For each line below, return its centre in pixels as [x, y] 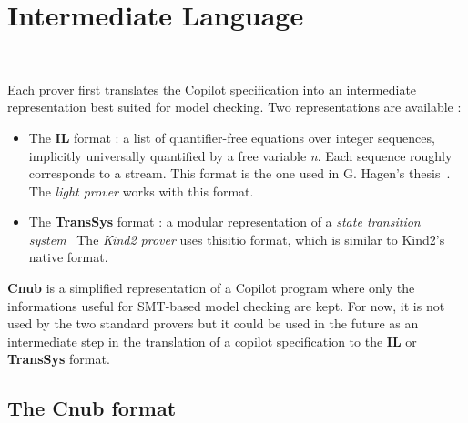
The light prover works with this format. [141, 191]
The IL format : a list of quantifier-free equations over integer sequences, [232, 137]
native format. [68, 257]
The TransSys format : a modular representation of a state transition [224, 222]
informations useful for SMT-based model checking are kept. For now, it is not [226, 305]
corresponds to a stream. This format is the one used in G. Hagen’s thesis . [239, 173]
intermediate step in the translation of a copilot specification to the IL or [212, 341]
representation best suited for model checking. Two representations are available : [234, 107]
